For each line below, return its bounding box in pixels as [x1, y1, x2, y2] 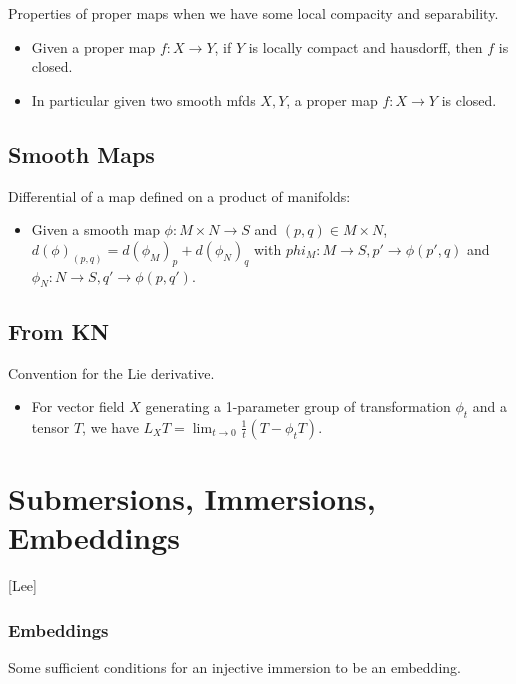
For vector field [31, 396, 125, 417]
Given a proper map [31, 36, 156, 57]
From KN [8, 315, 110, 346]
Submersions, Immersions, [8, 478, 376, 519]
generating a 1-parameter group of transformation [145, 396, 451, 417]
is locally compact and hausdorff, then [248, 36, 483, 57]
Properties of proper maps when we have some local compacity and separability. [8, 3, 499, 23]
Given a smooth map [31, 219, 160, 240]
